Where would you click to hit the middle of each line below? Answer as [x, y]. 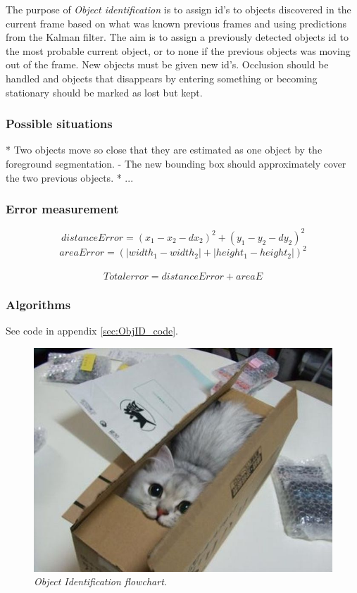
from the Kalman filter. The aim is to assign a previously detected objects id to [177, 37]
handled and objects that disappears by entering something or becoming [162, 78]
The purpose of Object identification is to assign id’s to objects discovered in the [178, 9]
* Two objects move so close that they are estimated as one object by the [164, 150]
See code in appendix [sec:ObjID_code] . [92, 331]
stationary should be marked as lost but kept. [104, 92]
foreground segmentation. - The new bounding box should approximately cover [176, 163]
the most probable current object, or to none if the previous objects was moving [178, 50]
